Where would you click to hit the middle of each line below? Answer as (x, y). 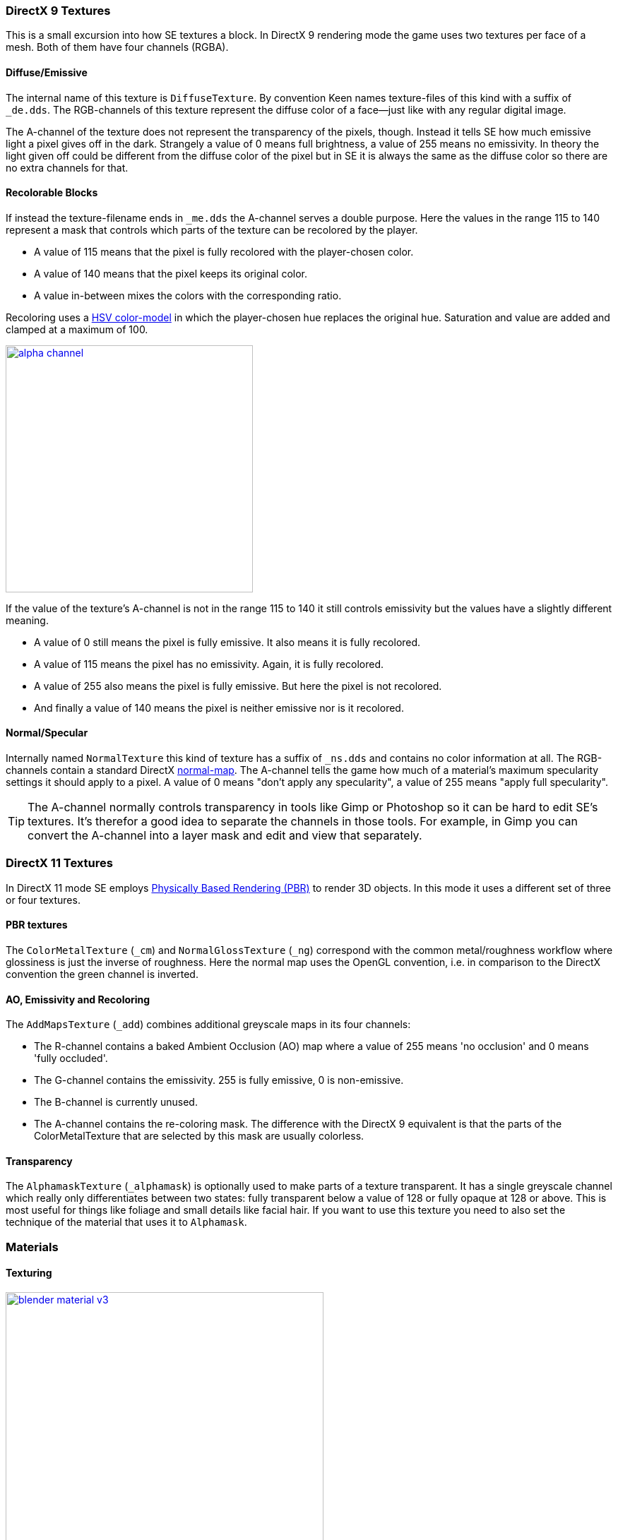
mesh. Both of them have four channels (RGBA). (117, 47)
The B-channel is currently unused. (116, 1102)
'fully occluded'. (71, 1058)
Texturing (29, 1273)
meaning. (27, 620)
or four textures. (43, 900)
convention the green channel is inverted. (102, 974)
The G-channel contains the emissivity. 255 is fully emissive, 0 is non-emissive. (219, 1080)
